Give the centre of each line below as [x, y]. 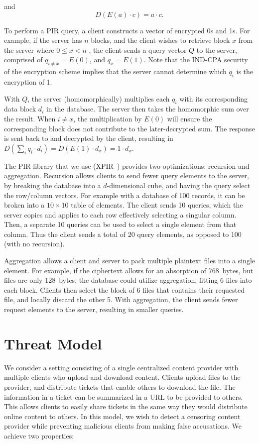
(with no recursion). [34, 244]
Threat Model [53, 343]
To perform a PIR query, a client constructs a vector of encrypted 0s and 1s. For [127, 30]
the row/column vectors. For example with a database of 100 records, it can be [125, 195]
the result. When [30, 118]
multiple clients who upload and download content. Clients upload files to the [122, 377]
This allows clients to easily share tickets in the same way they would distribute [126, 406]
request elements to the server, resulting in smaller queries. [94, 309]
